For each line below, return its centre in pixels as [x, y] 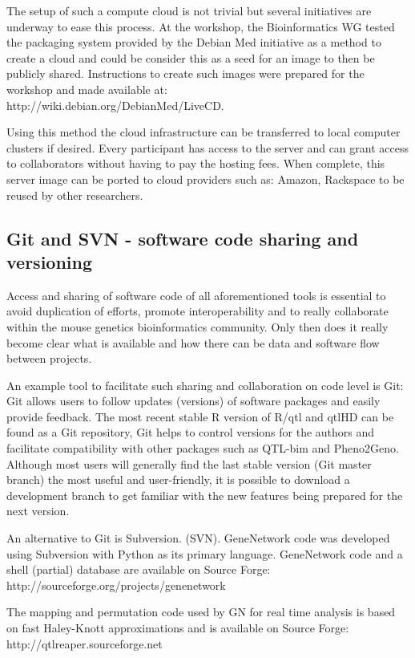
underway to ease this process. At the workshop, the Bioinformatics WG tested [201, 26]
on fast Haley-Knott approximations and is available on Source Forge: [178, 628]
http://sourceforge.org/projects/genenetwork [116, 585]
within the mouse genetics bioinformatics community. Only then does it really [197, 326]
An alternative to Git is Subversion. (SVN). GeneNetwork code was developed [198, 538]
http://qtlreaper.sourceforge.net [85, 643]
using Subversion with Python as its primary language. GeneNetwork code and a [205, 553]
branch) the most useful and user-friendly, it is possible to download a [178, 479]
